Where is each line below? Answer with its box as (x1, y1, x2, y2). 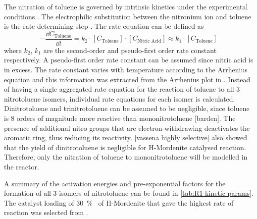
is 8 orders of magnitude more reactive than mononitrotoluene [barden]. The (4, 113, 236, 123)
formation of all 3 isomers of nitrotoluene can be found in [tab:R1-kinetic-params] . (4, 188, 254, 198)
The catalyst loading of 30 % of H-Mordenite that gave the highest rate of (4, 197, 234, 208)
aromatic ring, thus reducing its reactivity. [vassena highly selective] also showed (4, 132, 248, 143)
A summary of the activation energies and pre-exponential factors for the (4, 178, 226, 188)
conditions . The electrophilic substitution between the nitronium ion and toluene (4, 11, 252, 21)
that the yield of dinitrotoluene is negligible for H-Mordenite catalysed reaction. (4, 142, 246, 152)
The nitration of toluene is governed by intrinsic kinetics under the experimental (4, 1, 248, 11)
